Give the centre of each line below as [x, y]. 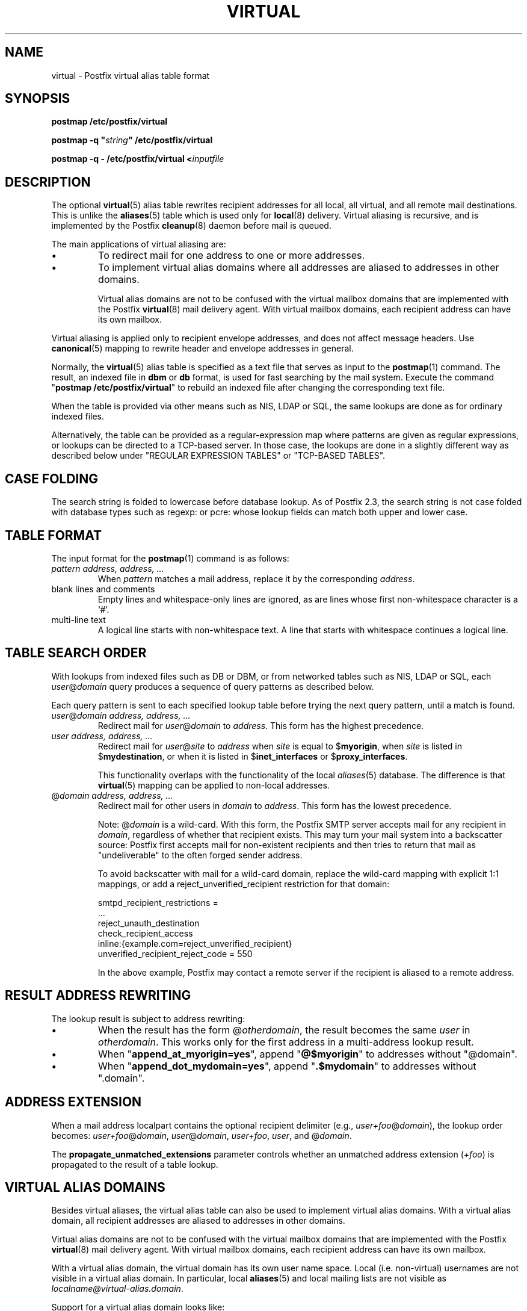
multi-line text [79, 619]
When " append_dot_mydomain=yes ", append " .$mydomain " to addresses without [287, 1066]
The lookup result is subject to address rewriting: [148, 1018]
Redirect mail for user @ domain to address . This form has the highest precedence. [261, 725]
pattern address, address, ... [108, 568]
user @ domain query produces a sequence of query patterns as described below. [213, 686]
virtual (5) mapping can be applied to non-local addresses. [214, 785]
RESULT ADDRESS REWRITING [98, 996]
